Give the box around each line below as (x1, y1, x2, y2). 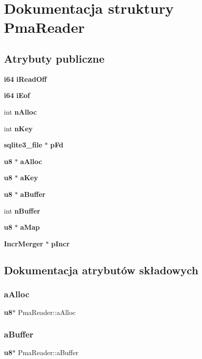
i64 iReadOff (4, 73, 47, 84)
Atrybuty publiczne (4, 50, 105, 66)
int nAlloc (4, 106, 37, 117)
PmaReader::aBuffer (18, 347, 79, 358)
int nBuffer (4, 205, 41, 215)
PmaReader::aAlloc (18, 307, 76, 317)
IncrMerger (4, 238, 44, 248)
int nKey (4, 123, 33, 133)
